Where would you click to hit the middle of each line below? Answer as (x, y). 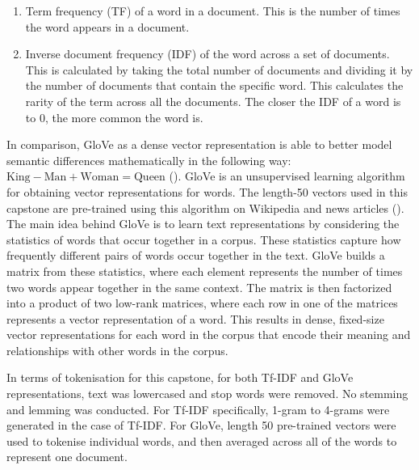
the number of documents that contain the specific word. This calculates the (214, 85)
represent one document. (67, 457)
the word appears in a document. (107, 26)
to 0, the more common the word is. (114, 117)
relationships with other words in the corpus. (117, 350)
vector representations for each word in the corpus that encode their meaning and (209, 335)
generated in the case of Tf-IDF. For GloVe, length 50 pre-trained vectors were (201, 425)
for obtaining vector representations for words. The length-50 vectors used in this (207, 191)
